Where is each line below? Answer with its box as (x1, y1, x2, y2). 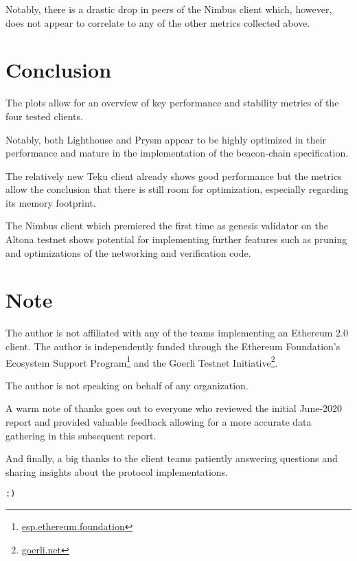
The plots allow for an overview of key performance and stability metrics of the (5, 95, 339, 110)
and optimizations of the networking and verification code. (5, 245, 251, 260)
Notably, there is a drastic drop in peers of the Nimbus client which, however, (5, 2, 332, 16)
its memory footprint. (5, 195, 96, 209)
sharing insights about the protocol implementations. (5, 464, 228, 479)
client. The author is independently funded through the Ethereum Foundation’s (5, 339, 341, 353)
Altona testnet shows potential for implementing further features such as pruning (5, 232, 347, 247)
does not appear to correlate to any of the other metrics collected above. (5, 15, 310, 30)
